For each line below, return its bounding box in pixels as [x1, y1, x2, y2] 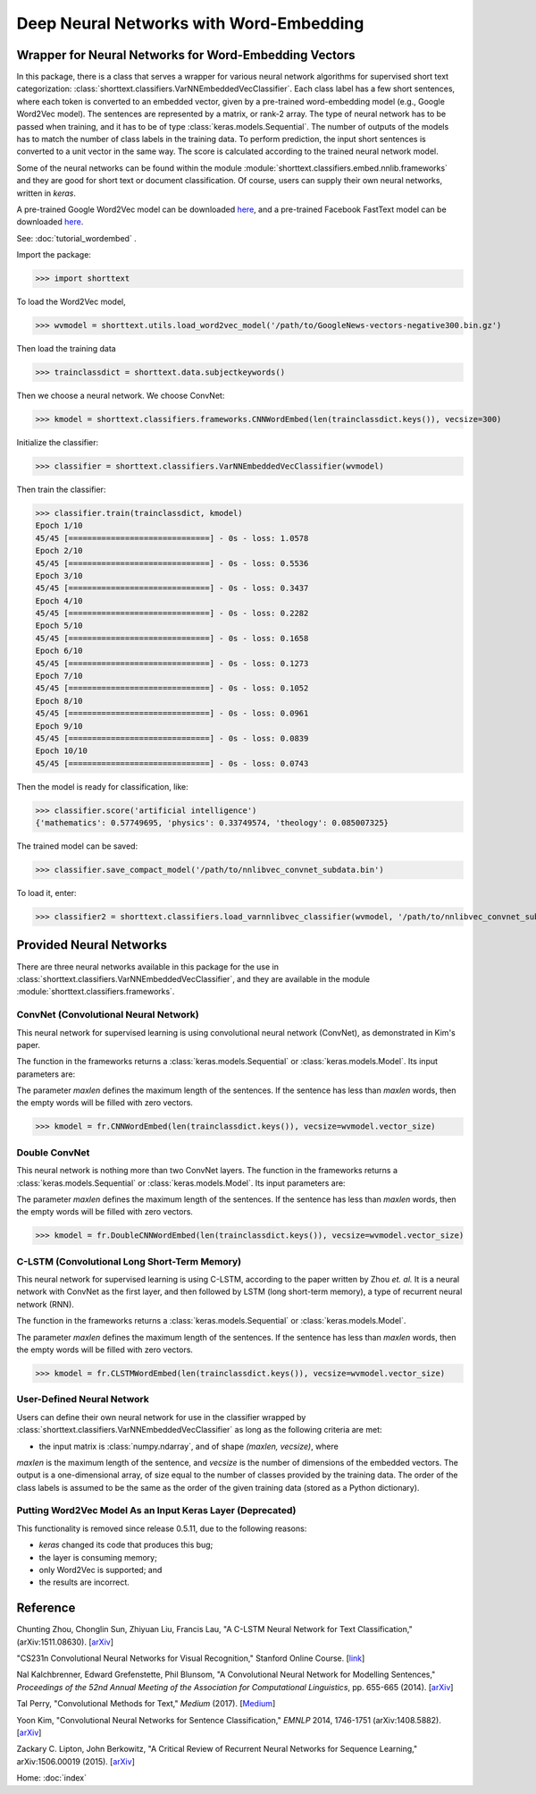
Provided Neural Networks [16, 937, 167, 952]
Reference [16, 1601, 76, 1616]
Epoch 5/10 [35, 621, 83, 630]
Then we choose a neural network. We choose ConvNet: [16, 390, 225, 402]
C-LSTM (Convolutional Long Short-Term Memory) [16, 1255, 242, 1267]
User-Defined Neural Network [16, 1393, 149, 1406]
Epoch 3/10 [35, 571, 83, 580]
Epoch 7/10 [35, 671, 83, 681]
